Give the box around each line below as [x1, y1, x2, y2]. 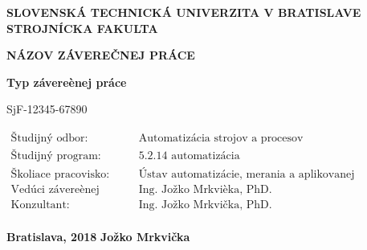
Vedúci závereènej [10, 184, 100, 196]
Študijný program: [10, 150, 101, 162]
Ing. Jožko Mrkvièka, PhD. [138, 184, 272, 196]
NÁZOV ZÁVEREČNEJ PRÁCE [6, 47, 195, 64]
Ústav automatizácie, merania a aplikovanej [138, 169, 355, 181]
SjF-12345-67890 [6, 100, 88, 117]
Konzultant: [10, 199, 70, 211]
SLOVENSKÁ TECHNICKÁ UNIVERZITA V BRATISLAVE [6, 4, 361, 20]
